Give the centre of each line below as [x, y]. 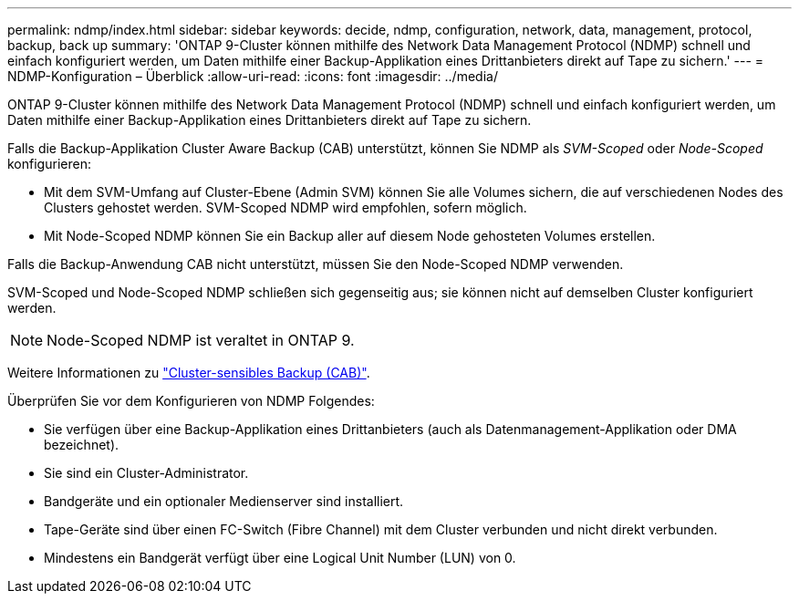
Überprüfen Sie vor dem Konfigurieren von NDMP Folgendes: [191, 401]
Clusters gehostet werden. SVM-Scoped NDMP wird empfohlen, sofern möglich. [285, 207]
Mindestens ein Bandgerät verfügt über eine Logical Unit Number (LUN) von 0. [280, 558]
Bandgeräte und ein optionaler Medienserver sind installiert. [224, 501]
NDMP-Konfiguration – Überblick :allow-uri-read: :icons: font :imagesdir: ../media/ [253, 76]
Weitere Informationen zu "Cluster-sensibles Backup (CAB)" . [189, 373]
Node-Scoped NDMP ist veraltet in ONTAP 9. [201, 340]
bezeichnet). [82, 445]
